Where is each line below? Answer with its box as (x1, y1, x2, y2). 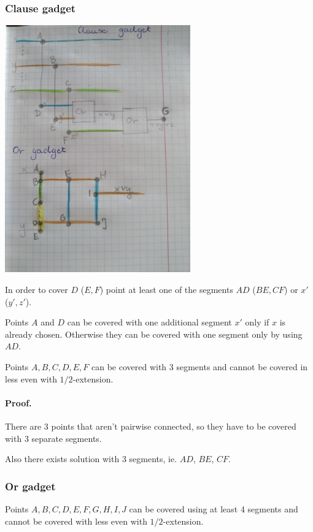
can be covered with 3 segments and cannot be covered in (91, 360, 308, 373)
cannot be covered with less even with (5, 514, 147, 527)
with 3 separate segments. (5, 431, 102, 444)
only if (245, 316, 269, 329)
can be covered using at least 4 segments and (129, 502, 298, 515)
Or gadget (5, 478, 56, 493)
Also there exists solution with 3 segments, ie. (5, 452, 177, 465)
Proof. (5, 396, 32, 409)
